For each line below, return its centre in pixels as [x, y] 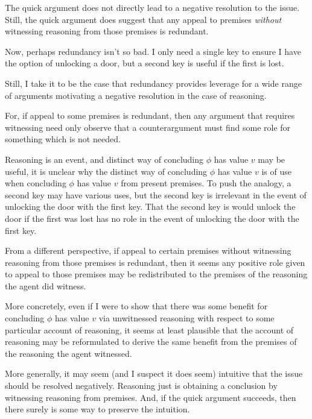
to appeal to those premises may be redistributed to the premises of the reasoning [156, 274]
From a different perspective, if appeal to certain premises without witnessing [148, 250]
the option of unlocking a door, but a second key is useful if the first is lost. [145, 63]
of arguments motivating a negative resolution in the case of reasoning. [136, 95]
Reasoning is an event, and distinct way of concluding [104, 159]
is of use [276, 171]
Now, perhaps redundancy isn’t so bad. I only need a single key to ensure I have [153, 51]
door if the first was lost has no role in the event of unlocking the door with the [152, 218]
